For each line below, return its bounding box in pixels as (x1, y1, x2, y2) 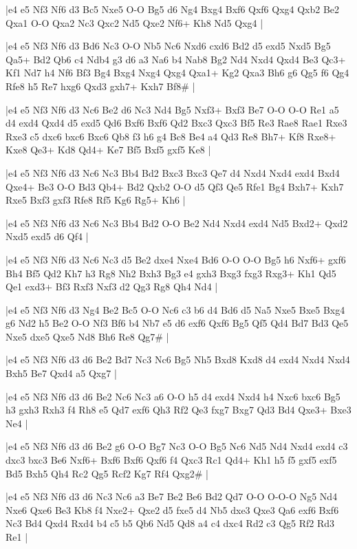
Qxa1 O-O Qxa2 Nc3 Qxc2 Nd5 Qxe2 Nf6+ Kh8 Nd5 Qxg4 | (6, 15, 263, 30)
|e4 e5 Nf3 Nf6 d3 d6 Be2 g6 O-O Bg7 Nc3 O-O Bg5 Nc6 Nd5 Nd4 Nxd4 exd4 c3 (6, 439, 348, 453)
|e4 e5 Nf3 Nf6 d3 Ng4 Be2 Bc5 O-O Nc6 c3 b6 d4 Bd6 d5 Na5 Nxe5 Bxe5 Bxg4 (6, 302, 345, 316)
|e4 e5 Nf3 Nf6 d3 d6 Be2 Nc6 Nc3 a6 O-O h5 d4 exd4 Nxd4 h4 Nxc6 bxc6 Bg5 (6, 389, 340, 403)
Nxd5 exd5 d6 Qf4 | (6, 229, 89, 244)
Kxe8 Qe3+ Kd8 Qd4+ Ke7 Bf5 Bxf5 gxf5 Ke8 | (6, 142, 211, 157)
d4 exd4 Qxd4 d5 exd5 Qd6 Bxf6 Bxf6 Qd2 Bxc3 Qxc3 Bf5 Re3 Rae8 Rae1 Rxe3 (6, 116, 347, 130)
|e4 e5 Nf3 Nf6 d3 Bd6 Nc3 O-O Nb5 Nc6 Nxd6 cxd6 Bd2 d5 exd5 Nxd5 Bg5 (6, 39, 331, 53)
